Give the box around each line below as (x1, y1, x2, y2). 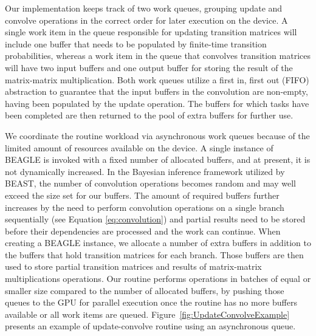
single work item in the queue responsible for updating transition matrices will (5, 26, 297, 38)
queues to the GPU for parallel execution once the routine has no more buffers (5, 296, 297, 309)
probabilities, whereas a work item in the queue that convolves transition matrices (5, 49, 311, 62)
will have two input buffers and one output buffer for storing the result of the (5, 61, 293, 74)
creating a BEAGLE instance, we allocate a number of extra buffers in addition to (5, 236, 312, 249)
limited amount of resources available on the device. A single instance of (5, 141, 273, 154)
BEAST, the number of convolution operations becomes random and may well (5, 177, 296, 190)
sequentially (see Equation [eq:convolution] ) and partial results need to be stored (5, 213, 306, 225)
